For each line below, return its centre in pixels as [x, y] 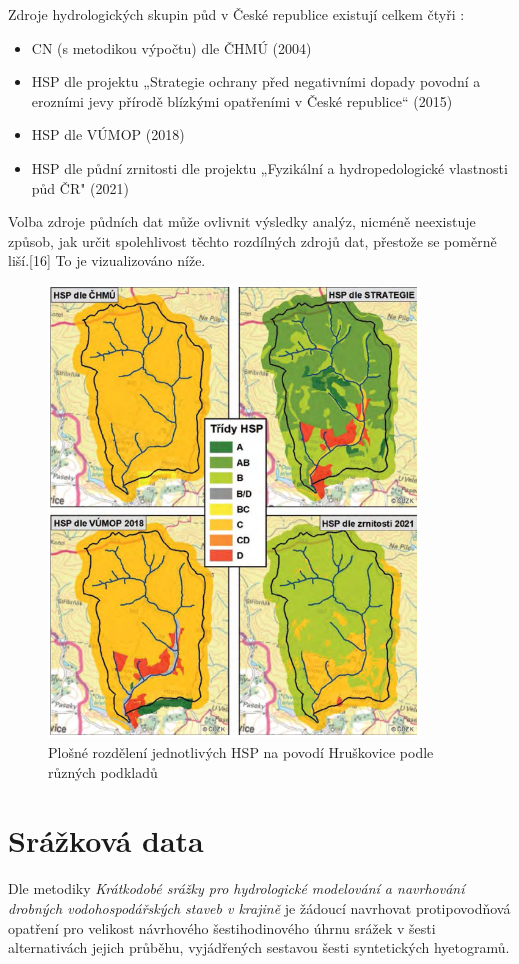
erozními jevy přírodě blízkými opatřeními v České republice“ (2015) [242, 100]
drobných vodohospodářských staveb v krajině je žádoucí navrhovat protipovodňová [259, 907]
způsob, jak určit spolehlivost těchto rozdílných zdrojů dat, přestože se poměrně [252, 240]
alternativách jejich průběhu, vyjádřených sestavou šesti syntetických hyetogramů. [259, 947]
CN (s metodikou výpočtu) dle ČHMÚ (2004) [171, 47]
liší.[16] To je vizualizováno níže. [107, 260]
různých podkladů [103, 771]
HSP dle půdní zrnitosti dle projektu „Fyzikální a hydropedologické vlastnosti [269, 167]
